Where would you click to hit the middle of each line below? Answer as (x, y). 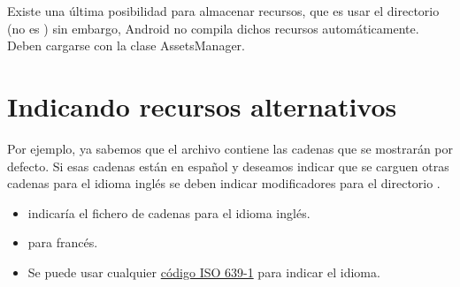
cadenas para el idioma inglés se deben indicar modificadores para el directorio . (224, 183)
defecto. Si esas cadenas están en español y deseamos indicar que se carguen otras (228, 166)
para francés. (63, 242)
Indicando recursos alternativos (202, 106)
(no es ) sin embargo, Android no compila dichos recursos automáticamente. (213, 28)
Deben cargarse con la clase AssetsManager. (126, 45)
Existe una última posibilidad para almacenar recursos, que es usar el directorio (223, 11)
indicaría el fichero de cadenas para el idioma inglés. (169, 212)
